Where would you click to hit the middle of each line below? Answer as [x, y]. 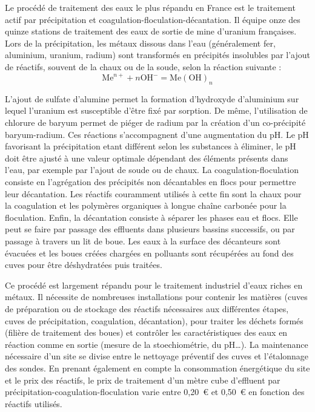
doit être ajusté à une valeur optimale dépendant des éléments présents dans [147, 158]
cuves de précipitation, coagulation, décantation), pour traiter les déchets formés [154, 320]
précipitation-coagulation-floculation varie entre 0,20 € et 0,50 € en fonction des [155, 392]
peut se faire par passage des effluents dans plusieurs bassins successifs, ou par [150, 229]
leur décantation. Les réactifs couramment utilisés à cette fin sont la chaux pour [153, 193]
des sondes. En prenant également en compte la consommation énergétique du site [157, 368]
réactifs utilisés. [34, 403]
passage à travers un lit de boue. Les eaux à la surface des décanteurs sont [143, 240]
